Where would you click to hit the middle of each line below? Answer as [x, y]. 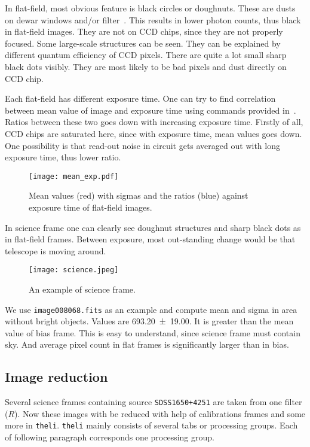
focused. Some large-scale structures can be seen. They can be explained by [143, 43]
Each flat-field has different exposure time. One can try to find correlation [140, 98]
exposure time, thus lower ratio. [63, 157]
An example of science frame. [82, 289]
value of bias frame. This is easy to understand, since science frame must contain [153, 332]
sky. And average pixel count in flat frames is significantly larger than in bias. [147, 344]
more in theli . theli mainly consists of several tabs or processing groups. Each [151, 425]
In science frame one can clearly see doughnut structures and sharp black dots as [153, 227]
